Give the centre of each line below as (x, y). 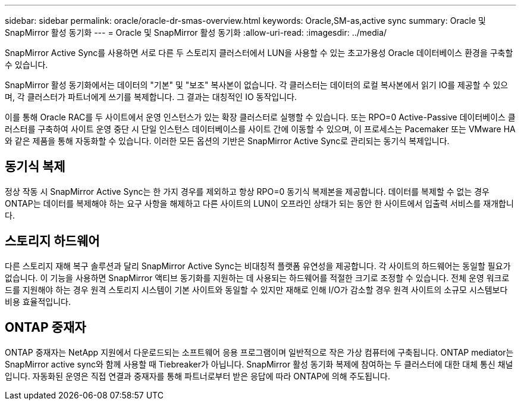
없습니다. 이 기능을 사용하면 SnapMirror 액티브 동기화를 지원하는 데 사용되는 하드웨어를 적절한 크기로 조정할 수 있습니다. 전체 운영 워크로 (257, 278)
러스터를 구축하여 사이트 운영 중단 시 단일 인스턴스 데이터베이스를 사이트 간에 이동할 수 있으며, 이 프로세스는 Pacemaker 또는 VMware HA (260, 129)
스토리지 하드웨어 (52, 241)
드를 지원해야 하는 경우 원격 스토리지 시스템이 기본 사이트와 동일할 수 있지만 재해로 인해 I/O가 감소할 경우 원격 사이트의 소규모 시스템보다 (256, 289)
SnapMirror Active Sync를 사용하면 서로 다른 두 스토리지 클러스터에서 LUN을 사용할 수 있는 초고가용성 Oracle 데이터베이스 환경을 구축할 (259, 53)
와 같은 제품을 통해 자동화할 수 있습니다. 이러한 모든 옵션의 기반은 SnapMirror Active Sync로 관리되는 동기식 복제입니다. (227, 141)
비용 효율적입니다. (38, 301)
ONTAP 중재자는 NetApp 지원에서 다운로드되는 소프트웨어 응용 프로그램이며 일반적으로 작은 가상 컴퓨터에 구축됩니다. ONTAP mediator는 (259, 352)
